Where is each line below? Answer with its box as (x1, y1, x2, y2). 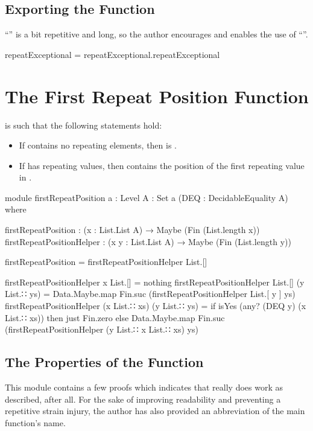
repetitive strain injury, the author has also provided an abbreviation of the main (5, 404, 305, 417)
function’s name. (5, 416, 66, 429)
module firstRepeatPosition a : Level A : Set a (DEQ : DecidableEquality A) (5, 191, 288, 203)
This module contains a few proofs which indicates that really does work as (5, 381, 283, 394)
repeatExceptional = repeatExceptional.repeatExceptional (5, 48, 220, 60)
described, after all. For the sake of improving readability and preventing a (5, 392, 281, 405)
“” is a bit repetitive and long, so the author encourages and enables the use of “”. (5, 28, 308, 40)
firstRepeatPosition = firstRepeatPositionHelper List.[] (5, 255, 207, 268)
